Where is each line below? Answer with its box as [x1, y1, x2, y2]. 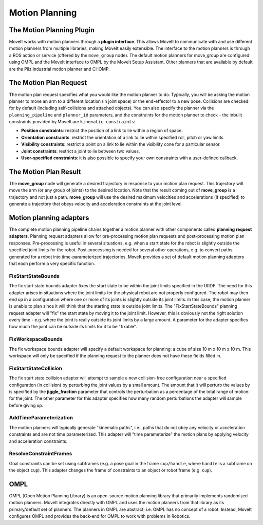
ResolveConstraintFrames [9, 450, 73, 457]
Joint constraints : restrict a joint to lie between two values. [21, 148, 140, 154]
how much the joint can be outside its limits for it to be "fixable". [9, 324, 137, 330]
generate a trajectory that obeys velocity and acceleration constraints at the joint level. [9, 201, 183, 207]
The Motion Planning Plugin [9, 26, 95, 34]
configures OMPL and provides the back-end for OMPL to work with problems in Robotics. [9, 513, 190, 519]
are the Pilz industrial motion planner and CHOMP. [9, 66, 110, 72]
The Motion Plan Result [9, 168, 81, 176]
